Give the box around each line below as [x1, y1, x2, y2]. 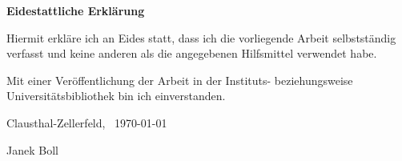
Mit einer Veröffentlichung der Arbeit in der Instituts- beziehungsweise [6, 71, 353, 88]
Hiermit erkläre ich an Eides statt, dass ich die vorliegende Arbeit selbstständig [6, 29, 396, 46]
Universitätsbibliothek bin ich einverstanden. [6, 87, 226, 104]
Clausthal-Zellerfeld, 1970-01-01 [6, 114, 167, 131]
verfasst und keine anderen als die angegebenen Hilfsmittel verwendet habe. [6, 45, 377, 62]
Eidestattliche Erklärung [6, 2, 145, 18]
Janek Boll [6, 141, 58, 158]
